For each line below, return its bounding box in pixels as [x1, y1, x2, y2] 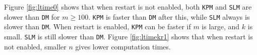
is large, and [202, 21, 240, 32]
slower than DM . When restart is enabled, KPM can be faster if [4, 21, 191, 32]
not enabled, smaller [4, 41, 67, 51]
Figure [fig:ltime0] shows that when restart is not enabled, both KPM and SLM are [4, 2, 252, 12]
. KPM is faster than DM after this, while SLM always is [88, 11, 250, 22]
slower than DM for [4, 11, 60, 22]
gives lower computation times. [75, 41, 171, 51]
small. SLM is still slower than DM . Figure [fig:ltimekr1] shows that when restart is [4, 31, 253, 41]
